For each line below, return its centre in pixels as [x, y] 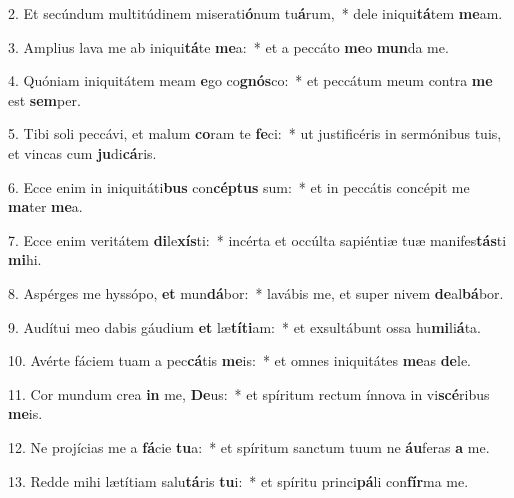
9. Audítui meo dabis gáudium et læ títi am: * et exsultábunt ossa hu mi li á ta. [245, 326]
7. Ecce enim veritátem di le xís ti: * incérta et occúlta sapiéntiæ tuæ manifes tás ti [257, 239]
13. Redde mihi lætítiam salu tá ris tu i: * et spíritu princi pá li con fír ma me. [238, 480]
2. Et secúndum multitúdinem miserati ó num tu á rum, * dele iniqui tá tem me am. [255, 13]
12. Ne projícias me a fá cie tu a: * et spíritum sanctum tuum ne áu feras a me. [249, 446]
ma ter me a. [45, 206]
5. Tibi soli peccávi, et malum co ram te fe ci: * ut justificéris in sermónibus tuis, [255, 133]
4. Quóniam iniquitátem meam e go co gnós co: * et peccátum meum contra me [250, 80]
